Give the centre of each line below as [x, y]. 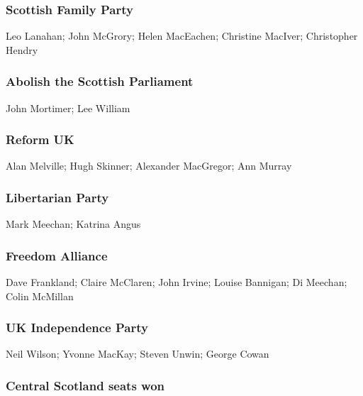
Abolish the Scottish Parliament [100, 81]
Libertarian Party [57, 197]
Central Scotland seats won [85, 385]
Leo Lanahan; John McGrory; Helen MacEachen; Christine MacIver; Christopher [182, 36]
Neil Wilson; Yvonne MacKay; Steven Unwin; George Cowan [138, 354]
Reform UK [40, 139]
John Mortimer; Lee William [68, 108]
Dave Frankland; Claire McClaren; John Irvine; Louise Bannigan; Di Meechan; [177, 282]
